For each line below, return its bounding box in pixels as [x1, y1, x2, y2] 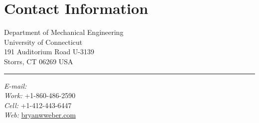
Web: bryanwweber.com [4, 110, 76, 120]
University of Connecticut [4, 36, 83, 47]
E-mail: [4, 80, 27, 91]
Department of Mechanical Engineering [4, 27, 124, 37]
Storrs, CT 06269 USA [4, 56, 73, 66]
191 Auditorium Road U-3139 [4, 46, 95, 57]
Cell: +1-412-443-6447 [4, 100, 72, 110]
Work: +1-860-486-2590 [4, 90, 76, 101]
